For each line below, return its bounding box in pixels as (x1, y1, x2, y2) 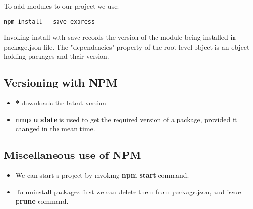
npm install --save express (4, 18, 95, 25)
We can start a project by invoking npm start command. (15, 170, 189, 180)
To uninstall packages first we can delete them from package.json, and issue (15, 186, 241, 196)
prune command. (15, 196, 69, 206)
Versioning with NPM (4, 75, 117, 90)
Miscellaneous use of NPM (4, 147, 141, 162)
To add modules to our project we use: (4, 1, 119, 11)
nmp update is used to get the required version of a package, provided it (15, 114, 237, 124)
